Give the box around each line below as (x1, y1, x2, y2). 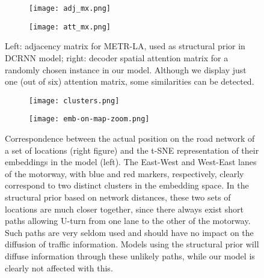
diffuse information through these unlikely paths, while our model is (5, 249, 255, 262)
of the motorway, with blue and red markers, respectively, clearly (5, 167, 244, 180)
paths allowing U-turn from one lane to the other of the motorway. (5, 214, 251, 227)
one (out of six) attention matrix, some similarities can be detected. (5, 75, 254, 88)
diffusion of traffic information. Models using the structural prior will (5, 238, 259, 250)
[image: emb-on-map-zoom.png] (29, 115, 150, 124)
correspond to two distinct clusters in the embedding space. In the (5, 179, 249, 192)
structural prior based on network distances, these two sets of (5, 190, 231, 203)
